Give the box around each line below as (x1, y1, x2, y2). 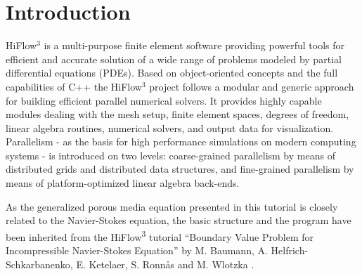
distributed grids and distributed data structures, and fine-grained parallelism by (6, 162, 354, 176)
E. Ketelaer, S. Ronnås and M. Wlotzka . (76, 256, 254, 271)
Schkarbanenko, (6, 256, 73, 271)
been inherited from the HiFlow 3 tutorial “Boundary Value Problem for (6, 227, 314, 244)
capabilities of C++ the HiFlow (6, 79, 142, 93)
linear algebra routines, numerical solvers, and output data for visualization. (6, 120, 334, 135)
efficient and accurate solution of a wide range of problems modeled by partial (6, 51, 342, 66)
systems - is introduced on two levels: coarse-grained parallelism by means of (6, 147, 335, 162)
